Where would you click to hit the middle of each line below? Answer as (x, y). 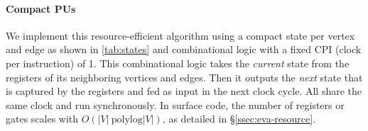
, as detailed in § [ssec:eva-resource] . (239, 119)
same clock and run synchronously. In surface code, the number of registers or (175, 104)
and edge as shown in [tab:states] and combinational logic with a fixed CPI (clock (184, 49)
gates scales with (42, 119)
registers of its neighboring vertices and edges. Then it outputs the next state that (184, 77)
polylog (127, 120)
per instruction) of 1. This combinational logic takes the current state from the (178, 63)
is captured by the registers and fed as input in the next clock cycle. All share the (184, 91)
